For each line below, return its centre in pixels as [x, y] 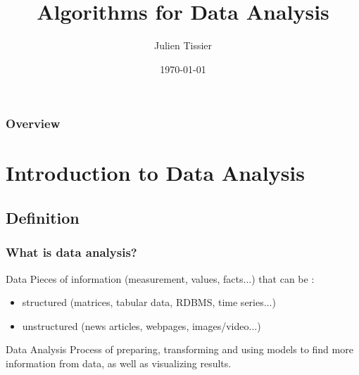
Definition [43, 217]
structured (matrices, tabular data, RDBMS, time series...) [149, 302]
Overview [33, 123]
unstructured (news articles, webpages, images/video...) [141, 325]
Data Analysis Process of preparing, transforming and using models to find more [179, 349]
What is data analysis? [71, 252]
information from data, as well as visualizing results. [119, 363]
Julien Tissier [183, 45]
